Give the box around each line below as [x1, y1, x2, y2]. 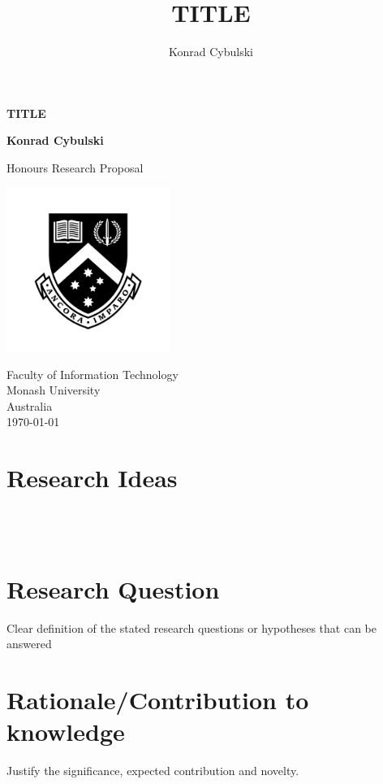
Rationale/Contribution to [6, 682, 309, 716]
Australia [6, 397, 53, 414]
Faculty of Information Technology [6, 365, 179, 382]
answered [6, 635, 52, 652]
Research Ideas [6, 461, 178, 494]
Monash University [6, 381, 101, 399]
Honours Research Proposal [6, 159, 144, 176]
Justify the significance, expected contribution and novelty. [6, 762, 299, 778]
